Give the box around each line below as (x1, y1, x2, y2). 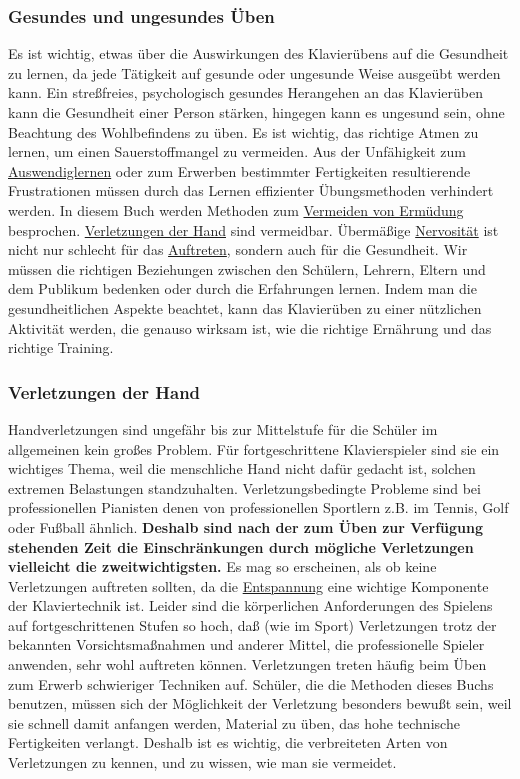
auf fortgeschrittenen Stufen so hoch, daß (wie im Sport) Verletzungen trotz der (8, 614, 497, 635)
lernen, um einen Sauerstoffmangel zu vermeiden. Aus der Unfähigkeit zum (8, 141, 467, 162)
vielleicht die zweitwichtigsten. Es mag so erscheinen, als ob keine (8, 556, 437, 577)
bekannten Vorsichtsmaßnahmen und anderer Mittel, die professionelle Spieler (8, 634, 485, 655)
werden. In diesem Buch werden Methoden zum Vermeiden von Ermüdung (8, 199, 464, 220)
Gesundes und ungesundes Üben (8, 3, 275, 28)
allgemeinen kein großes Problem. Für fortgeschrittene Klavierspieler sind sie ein (8, 438, 500, 459)
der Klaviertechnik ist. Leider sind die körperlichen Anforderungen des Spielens (8, 595, 493, 616)
